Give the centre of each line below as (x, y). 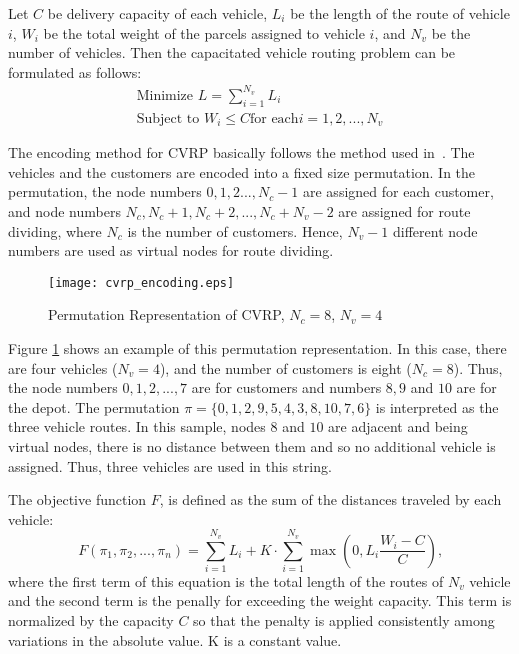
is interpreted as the (437, 406)
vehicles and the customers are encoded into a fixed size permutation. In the (242, 171)
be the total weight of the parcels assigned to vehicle (204, 32)
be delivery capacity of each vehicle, (157, 13)
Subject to (168, 118)
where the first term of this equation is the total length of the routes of (226, 580)
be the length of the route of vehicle (400, 13)
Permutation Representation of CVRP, (166, 314)
